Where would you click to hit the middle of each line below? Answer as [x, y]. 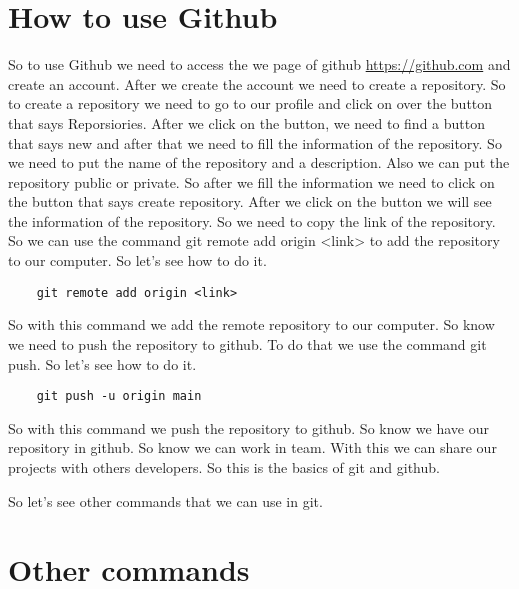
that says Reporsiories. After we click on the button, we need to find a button [246, 122]
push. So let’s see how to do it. [102, 363]
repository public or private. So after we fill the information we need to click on [251, 181]
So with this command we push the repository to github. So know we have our [249, 427]
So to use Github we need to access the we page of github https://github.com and [259, 64]
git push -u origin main [119, 396]
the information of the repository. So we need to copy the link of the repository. [252, 220]
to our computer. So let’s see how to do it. [137, 260]
